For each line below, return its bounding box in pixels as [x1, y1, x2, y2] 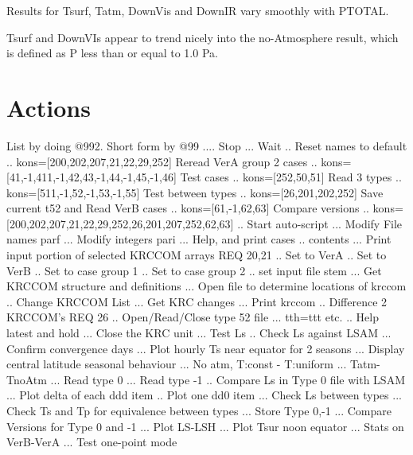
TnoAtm [6, 371, 47, 387]
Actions [6, 91, 91, 123]
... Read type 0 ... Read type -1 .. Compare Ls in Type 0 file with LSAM [50, 371, 405, 387]
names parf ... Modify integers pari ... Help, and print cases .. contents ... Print [6, 231, 392, 247]
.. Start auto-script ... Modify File [237, 215, 403, 231]
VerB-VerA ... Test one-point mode [6, 434, 177, 450]
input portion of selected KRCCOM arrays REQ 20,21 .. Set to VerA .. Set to [6, 247, 387, 263]
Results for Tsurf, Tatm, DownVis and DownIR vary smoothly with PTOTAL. [6, 2, 389, 18]
